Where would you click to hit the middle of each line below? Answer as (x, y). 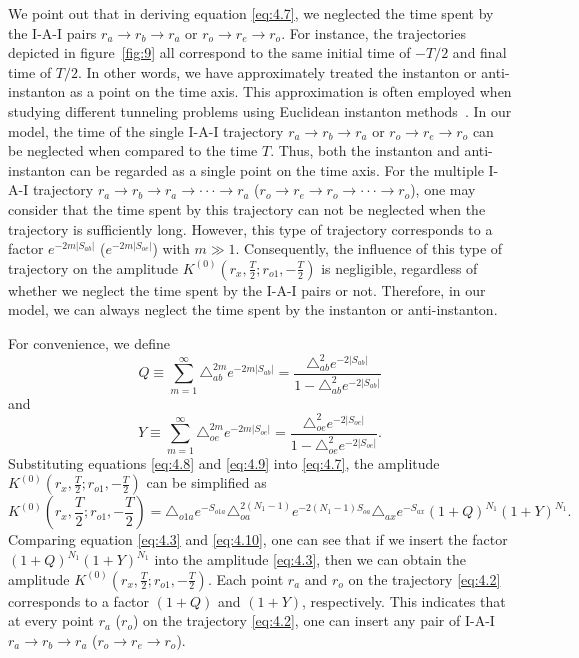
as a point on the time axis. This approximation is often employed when (290, 91)
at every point (51, 620)
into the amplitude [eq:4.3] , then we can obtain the (310, 559)
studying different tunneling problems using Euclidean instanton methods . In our (260, 110)
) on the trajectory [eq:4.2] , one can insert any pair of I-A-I (313, 620)
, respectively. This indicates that (404, 600)
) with (171, 248)
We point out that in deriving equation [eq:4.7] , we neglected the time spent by (251, 13)
